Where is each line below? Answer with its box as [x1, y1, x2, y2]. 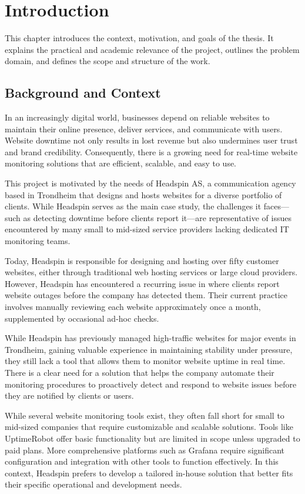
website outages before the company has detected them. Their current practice [5, 289, 288, 301]
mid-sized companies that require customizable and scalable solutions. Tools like [5, 420, 293, 433]
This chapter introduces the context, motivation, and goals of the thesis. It [5, 32, 274, 44]
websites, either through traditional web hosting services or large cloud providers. [5, 266, 298, 278]
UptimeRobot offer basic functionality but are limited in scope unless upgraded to [5, 432, 300, 444]
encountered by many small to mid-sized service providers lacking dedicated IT [5, 223, 289, 235]
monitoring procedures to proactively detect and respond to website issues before [5, 378, 297, 390]
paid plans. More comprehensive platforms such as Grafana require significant [5, 443, 285, 456]
